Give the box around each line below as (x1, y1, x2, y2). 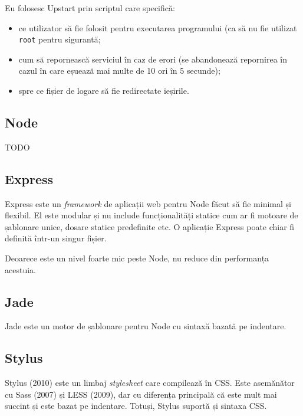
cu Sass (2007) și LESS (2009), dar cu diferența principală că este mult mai (5, 388, 277, 400)
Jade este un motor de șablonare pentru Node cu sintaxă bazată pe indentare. (5, 320, 286, 332)
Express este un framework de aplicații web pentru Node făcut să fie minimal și (5, 197, 291, 209)
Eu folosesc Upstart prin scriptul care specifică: (5, 2, 175, 14)
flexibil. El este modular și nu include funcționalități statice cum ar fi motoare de (5, 209, 298, 221)
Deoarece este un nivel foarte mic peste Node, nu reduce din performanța (5, 252, 269, 264)
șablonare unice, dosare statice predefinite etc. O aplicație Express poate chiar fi (5, 220, 295, 232)
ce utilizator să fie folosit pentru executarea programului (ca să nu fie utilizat (18, 21, 297, 34)
